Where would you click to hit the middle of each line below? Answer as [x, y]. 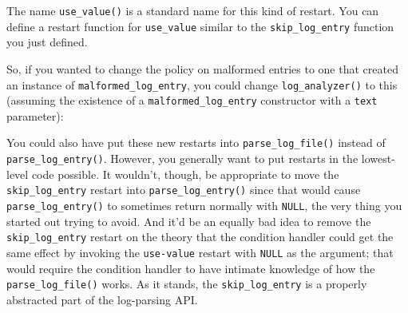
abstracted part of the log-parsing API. [102, 299]
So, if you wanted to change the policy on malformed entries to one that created [202, 68]
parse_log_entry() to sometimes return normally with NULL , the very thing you [204, 205]
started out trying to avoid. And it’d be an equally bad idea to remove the [189, 221]
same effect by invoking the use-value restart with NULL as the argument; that [200, 252]
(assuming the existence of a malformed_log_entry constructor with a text [192, 100]
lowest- [378, 158]
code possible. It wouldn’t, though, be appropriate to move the [185, 174]
